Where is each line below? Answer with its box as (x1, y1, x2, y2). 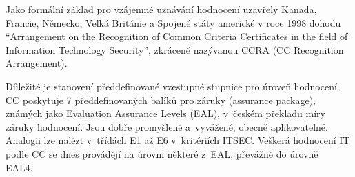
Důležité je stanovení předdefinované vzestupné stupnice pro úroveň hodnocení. (6, 79, 340, 93)
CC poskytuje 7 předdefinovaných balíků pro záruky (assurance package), (6, 92, 316, 107)
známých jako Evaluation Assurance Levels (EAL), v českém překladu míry (6, 106, 325, 121)
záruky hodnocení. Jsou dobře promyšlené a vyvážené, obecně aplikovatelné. (6, 119, 328, 134)
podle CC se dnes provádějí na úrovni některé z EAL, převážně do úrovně (6, 146, 318, 160)
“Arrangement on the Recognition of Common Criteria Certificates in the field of (6, 29, 348, 43)
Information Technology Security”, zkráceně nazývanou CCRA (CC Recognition (6, 42, 344, 56)
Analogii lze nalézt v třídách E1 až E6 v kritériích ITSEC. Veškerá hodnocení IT (6, 133, 350, 147)
